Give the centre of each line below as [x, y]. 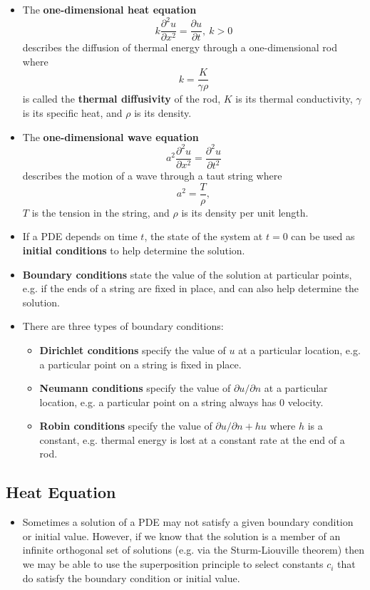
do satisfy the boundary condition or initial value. [131, 578]
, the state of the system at [204, 236]
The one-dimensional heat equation [109, 9]
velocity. [305, 402]
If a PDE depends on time [80, 236]
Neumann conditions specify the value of [135, 388]
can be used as [323, 236]
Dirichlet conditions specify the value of [133, 350]
